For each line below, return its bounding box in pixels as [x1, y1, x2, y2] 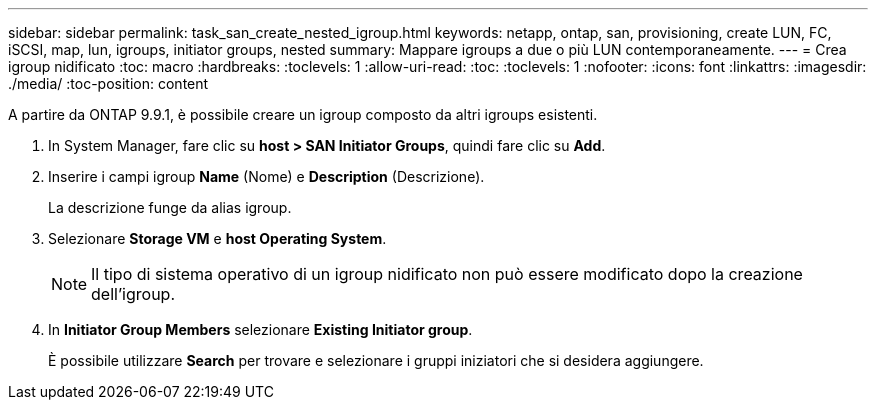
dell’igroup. [91, 284, 176, 304]
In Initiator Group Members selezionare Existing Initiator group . [48, 321, 473, 338]
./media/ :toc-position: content [8, 75, 209, 92]
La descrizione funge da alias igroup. [48, 199, 292, 216]
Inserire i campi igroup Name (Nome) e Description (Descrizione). [48, 168, 485, 185]
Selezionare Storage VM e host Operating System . [48, 230, 387, 247]
